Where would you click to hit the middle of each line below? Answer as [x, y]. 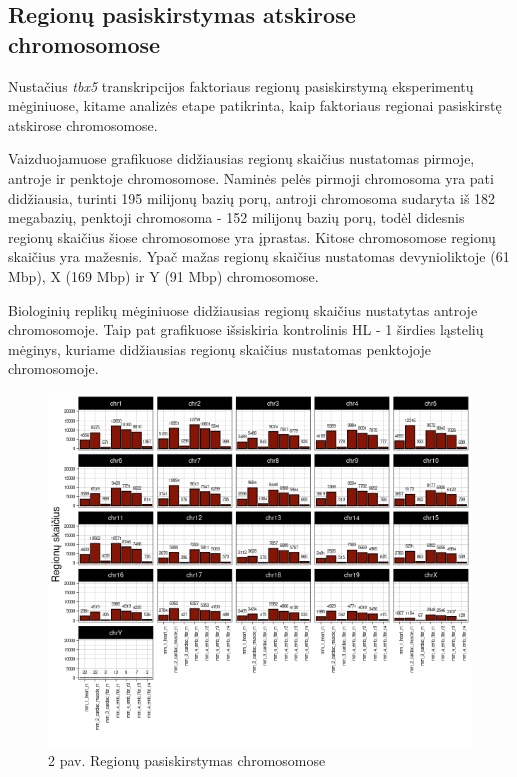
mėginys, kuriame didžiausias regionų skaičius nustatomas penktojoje [219, 348]
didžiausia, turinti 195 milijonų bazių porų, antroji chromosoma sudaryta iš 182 [252, 197]
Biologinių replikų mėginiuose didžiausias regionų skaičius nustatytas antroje [243, 309]
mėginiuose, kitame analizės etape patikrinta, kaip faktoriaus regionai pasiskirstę [255, 105]
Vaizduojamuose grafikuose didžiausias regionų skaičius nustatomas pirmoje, [241, 158]
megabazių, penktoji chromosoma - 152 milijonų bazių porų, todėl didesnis [236, 217]
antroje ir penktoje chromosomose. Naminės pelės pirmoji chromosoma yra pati [251, 177]
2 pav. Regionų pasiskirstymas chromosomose [187, 759]
